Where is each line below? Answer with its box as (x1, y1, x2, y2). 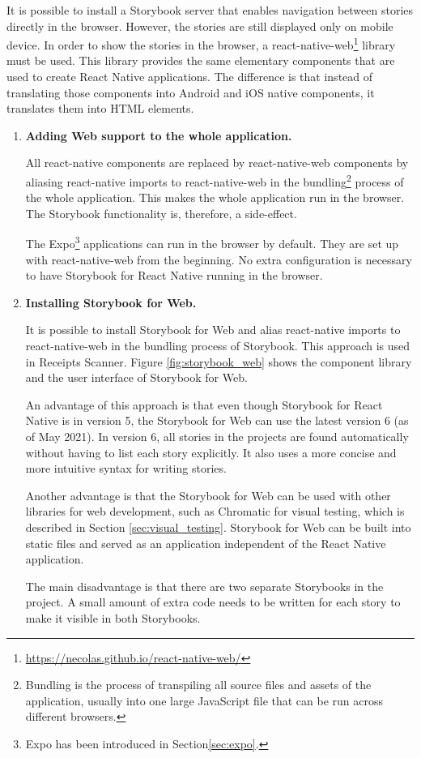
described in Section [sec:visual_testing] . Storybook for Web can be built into (25, 519, 411, 535)
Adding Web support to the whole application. (25, 126, 292, 143)
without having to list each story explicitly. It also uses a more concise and (25, 443, 397, 460)
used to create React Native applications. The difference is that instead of (6, 68, 373, 85)
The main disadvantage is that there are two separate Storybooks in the (25, 577, 384, 594)
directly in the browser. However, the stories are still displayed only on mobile (6, 17, 393, 34)
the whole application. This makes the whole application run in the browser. (25, 189, 405, 206)
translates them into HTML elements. (6, 100, 194, 117)
